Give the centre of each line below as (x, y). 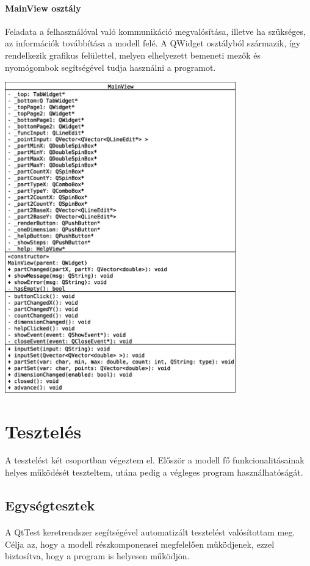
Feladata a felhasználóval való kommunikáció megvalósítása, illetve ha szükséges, (155, 31)
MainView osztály (43, 8)
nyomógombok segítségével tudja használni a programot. (110, 67)
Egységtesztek (50, 505)
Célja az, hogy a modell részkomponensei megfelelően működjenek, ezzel (140, 544)
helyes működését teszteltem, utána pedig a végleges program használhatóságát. (154, 472)
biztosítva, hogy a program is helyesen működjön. (97, 556)
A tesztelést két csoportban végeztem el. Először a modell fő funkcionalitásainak (155, 460)
